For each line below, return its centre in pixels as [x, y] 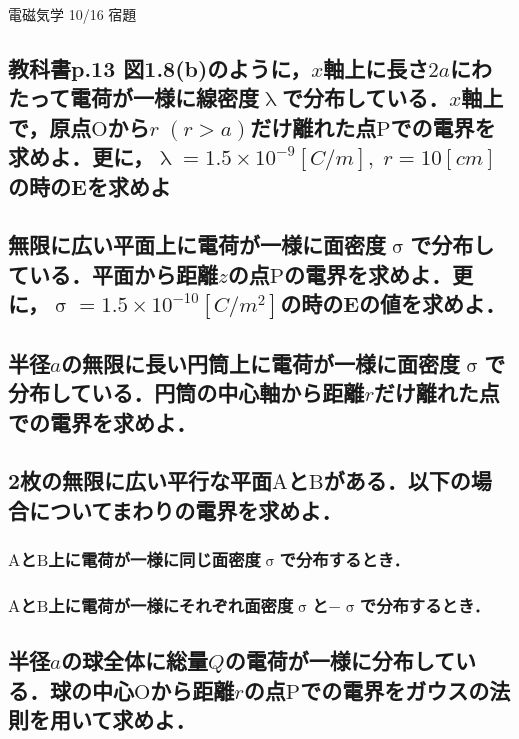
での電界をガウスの [395, 689]
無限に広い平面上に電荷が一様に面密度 [197, 244]
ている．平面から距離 [113, 273]
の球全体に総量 [135, 660]
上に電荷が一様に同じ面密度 [154, 559]
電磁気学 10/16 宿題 [72, 14]
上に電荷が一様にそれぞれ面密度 [171, 604]
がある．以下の [397, 480]
